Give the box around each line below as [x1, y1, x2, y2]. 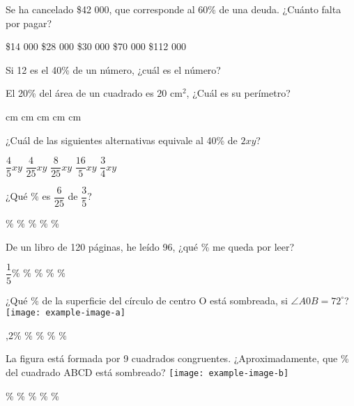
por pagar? [6, 15, 52, 30]
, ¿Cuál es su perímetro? [186, 86, 291, 100]
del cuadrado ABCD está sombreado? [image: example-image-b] [6, 364, 289, 379]
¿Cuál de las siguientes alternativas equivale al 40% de [6, 132, 238, 147]
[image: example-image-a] [6, 308, 125, 318]
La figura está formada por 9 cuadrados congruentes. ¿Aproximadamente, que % [6, 351, 349, 366]
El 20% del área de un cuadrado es [6, 86, 154, 100]
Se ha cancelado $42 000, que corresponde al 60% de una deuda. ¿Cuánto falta [6, 2, 341, 16]
